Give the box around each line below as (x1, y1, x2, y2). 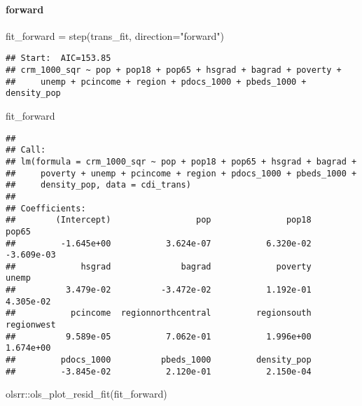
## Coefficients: (6, 203, 86, 213)
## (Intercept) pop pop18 (6, 215, 312, 225)
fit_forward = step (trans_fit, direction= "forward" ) (6, 28, 224, 43)
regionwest (6, 320, 56, 330)
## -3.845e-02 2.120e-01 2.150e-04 (6, 366, 312, 377)
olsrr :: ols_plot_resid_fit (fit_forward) (6, 386, 167, 401)
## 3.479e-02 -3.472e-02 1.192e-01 (6, 285, 312, 295)
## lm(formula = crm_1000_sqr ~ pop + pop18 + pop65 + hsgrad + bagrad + (6, 156, 357, 167)
